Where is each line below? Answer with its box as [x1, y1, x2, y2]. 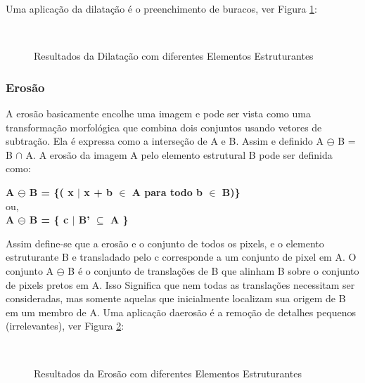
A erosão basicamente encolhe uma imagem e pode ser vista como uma [6, 106, 311, 120]
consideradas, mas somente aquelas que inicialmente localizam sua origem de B [6, 291, 346, 306]
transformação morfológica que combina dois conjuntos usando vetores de [6, 119, 322, 134]
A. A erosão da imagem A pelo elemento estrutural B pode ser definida [25, 147, 333, 162]
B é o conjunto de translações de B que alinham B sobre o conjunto [68, 263, 359, 278]
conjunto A [6, 263, 54, 278]
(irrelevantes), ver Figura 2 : [6, 318, 124, 333]
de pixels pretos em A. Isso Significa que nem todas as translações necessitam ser [6, 277, 355, 292]
